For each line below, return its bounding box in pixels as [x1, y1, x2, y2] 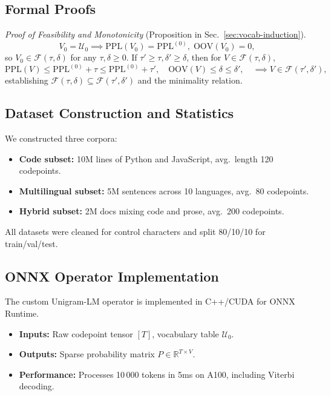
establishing [5, 74, 48, 87]
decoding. [19, 380, 54, 392]
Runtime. [5, 307, 39, 320]
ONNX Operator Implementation [5, 266, 219, 285]
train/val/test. [5, 237, 58, 249]
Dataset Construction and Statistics [5, 104, 234, 122]
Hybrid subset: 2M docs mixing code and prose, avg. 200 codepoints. [19, 205, 284, 217]
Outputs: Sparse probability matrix [19, 348, 155, 360]
